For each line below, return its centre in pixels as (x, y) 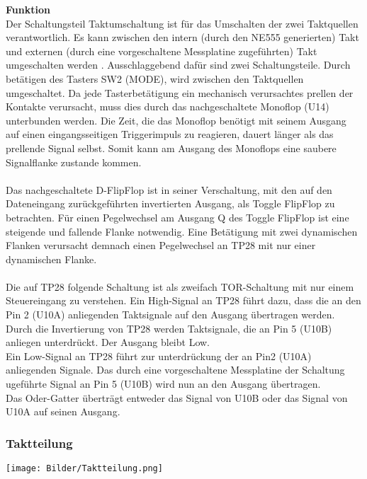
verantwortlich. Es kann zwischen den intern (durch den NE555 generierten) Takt (182, 37)
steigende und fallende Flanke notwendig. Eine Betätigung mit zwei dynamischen (182, 231)
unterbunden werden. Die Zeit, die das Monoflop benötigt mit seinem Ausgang (176, 120)
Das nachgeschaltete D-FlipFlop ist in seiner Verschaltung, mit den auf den (169, 189)
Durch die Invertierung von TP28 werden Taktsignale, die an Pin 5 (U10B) (169, 328)
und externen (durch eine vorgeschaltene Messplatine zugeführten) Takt (162, 51)
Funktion (28, 9)
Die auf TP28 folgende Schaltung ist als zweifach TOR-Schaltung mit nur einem (180, 286)
